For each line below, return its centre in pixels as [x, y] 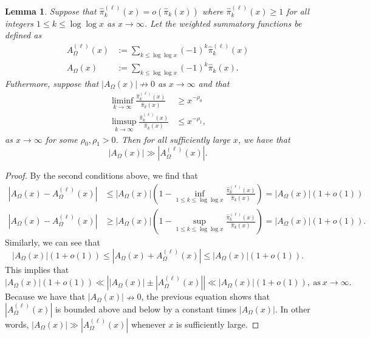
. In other [293, 309]
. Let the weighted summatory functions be [223, 23]
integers [19, 23]
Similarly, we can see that [53, 242]
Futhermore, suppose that [52, 83]
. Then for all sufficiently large [173, 139]
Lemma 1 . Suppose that [51, 11]
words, [17, 324]
